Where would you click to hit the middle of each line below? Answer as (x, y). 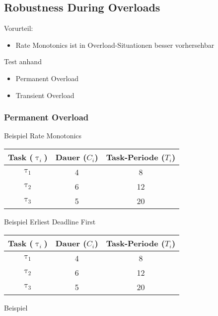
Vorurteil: (19, 28)
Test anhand (23, 61)
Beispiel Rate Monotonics (43, 136)
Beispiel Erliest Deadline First (50, 221)
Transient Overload (45, 95)
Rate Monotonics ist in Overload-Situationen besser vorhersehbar (115, 45)
